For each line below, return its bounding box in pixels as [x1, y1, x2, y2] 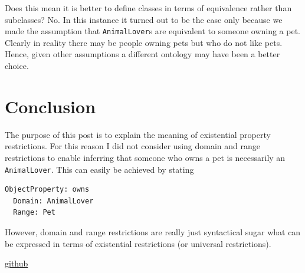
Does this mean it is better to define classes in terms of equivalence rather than [5, 2, 292, 14]
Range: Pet [13, 208, 55, 217]
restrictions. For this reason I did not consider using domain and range [5, 140, 260, 152]
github [5, 257, 28, 269]
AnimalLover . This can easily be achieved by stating [5, 163, 194, 175]
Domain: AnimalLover [13, 196, 94, 205]
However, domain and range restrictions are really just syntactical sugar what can [5, 225, 301, 238]
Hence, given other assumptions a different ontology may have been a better [5, 48, 280, 60]
